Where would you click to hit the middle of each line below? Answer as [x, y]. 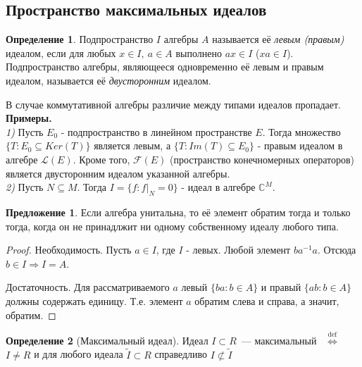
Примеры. [29, 118]
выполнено [199, 52]
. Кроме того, [101, 159]
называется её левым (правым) [278, 39]
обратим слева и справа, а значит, [267, 300]
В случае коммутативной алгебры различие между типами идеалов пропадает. [174, 104]
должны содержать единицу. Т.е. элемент [94, 300]
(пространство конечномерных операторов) [262, 159]
